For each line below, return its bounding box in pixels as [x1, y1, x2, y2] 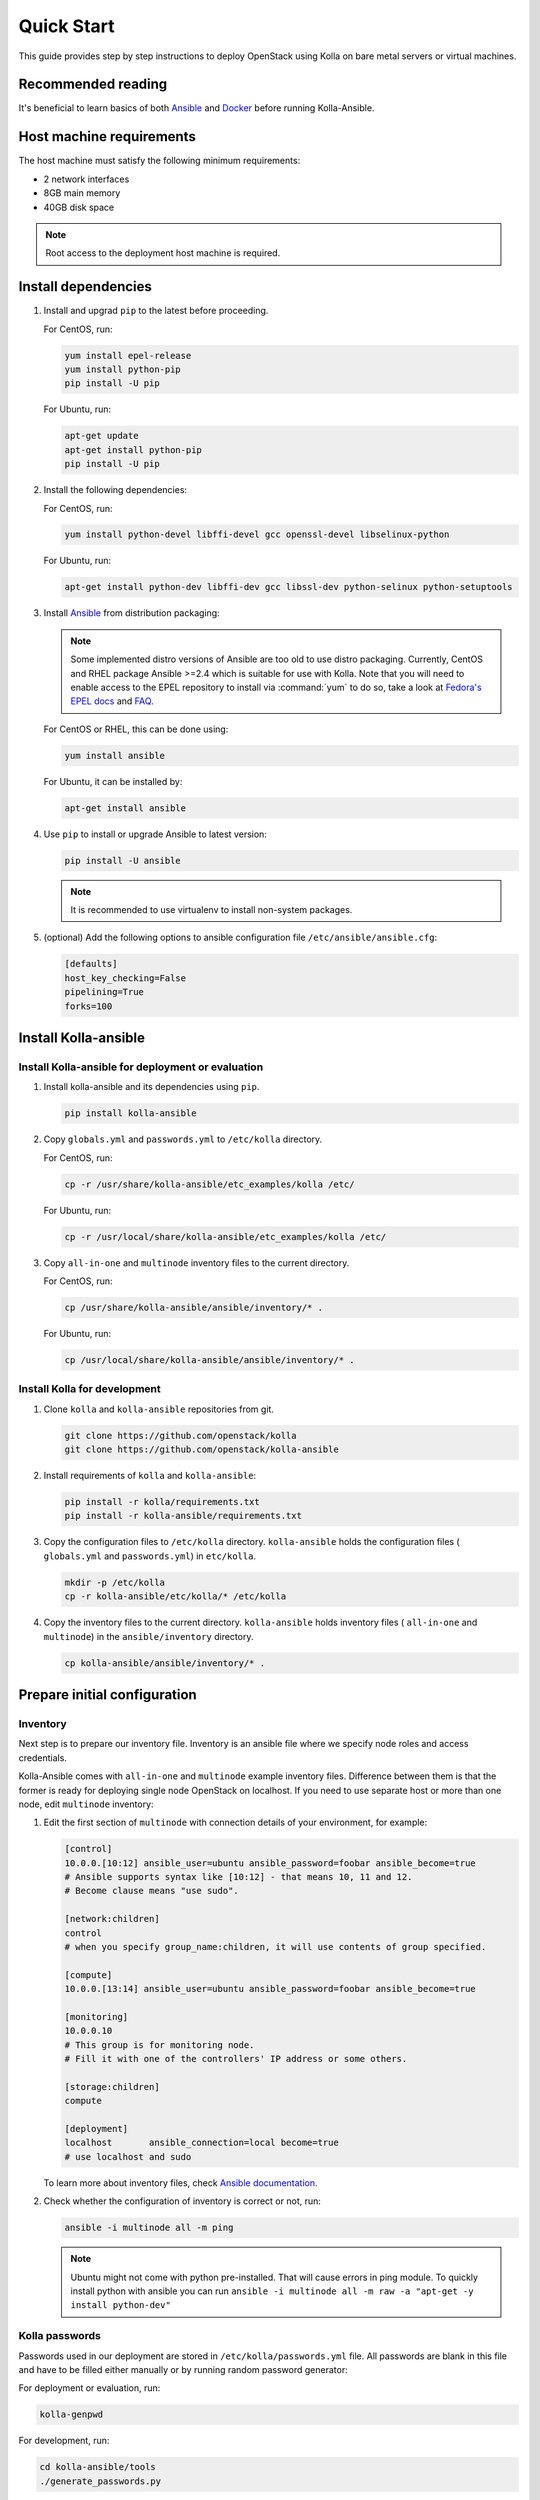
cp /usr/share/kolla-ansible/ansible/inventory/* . [64, 1302, 324, 1314]
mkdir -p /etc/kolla [64, 1576, 165, 1588]
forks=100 [64, 1000, 113, 1012]
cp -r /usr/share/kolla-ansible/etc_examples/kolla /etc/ [64, 1178, 355, 1190]
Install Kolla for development [18, 1382, 162, 1396]
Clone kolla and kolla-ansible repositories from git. [43, 1403, 275, 1415]
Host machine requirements [18, 128, 197, 145]
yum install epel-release [64, 350, 192, 361]
